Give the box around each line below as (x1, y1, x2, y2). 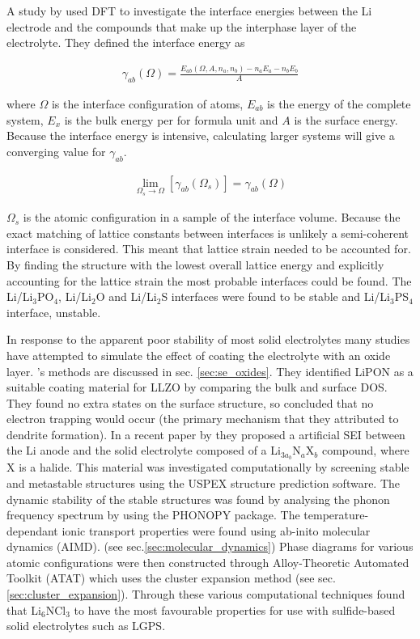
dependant (6, 522, 58, 539)
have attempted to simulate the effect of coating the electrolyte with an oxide (6, 346, 391, 363)
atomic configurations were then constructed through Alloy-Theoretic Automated (6, 553, 409, 570)
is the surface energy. (294, 111, 398, 128)
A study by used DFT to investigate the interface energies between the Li (6, 2, 372, 19)
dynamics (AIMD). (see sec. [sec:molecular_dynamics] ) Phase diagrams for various (6, 538, 414, 555)
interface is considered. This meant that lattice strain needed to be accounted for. (6, 240, 411, 257)
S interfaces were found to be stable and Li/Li (161, 288, 390, 305)
